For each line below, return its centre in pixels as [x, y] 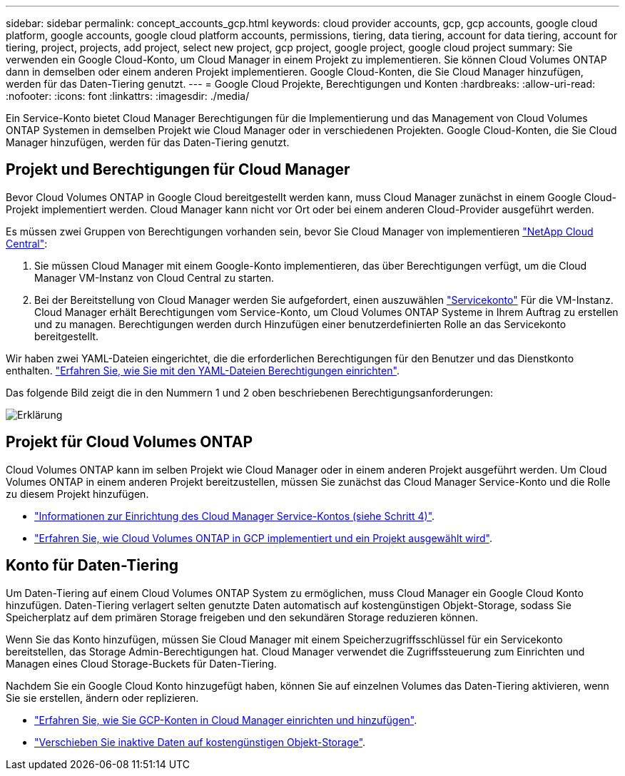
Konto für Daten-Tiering [92, 566]
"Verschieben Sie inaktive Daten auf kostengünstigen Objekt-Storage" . [200, 742]
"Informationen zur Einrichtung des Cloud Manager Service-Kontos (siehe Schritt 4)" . [235, 516]
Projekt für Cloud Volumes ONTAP [129, 442]
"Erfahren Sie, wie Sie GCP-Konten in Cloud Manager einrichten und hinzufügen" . [226, 720]
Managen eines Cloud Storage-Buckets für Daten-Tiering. [141, 663]
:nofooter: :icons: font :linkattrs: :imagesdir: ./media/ [128, 96]
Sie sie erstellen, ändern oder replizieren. [102, 698]
